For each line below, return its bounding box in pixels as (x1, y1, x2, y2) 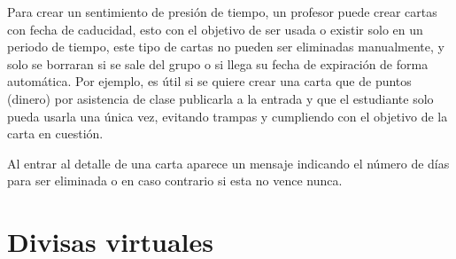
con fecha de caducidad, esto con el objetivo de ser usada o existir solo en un (7, 20, 423, 38)
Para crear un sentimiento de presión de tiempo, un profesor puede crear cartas (7, 3, 437, 20)
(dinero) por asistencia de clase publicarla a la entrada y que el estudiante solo (7, 89, 434, 107)
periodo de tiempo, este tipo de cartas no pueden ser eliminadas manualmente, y (7, 37, 444, 56)
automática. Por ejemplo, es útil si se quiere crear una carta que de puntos (7, 72, 412, 90)
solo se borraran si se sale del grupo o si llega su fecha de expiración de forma (7, 54, 429, 73)
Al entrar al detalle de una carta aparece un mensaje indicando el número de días (7, 153, 450, 172)
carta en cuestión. (7, 124, 104, 143)
